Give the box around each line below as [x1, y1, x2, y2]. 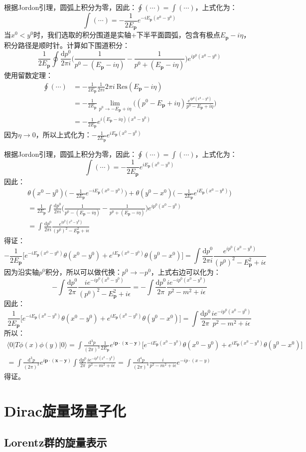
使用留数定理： [4, 70, 53, 80]
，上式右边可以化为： [151, 267, 221, 277]
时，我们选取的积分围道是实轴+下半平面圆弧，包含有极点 [33, 29, 220, 40]
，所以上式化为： [35, 129, 92, 140]
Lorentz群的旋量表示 [4, 435, 107, 450]
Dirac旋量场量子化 [4, 400, 126, 421]
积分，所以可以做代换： [45, 267, 122, 277]
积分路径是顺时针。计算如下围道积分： [4, 39, 130, 50]
